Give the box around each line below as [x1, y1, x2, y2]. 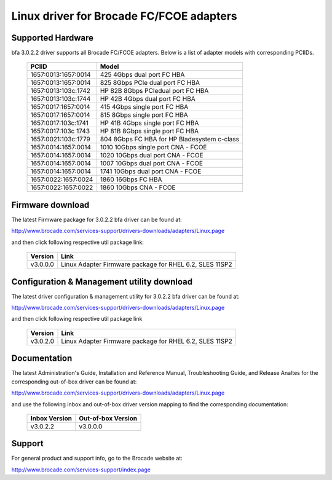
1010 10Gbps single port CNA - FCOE [100, 143, 207, 152]
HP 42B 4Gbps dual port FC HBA [100, 95, 196, 103]
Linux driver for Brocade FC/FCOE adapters [11, 9, 237, 23]
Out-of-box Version [79, 414, 138, 422]
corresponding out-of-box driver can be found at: [11, 378, 137, 385]
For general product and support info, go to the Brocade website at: [11, 455, 183, 462]
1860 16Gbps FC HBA [100, 175, 162, 184]
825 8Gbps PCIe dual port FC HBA [100, 79, 200, 87]
